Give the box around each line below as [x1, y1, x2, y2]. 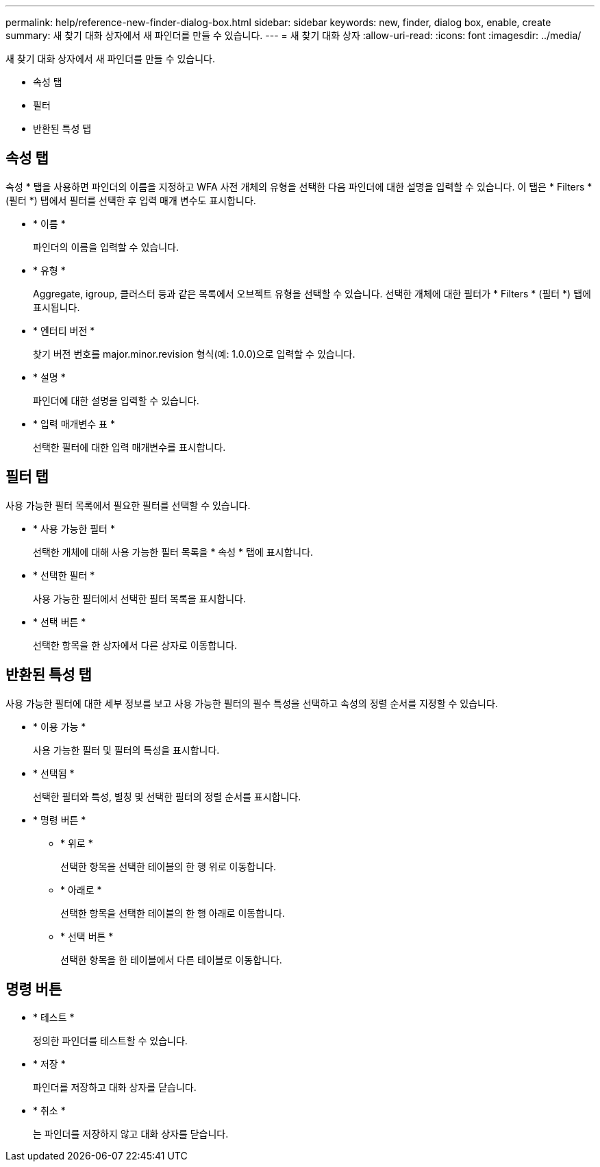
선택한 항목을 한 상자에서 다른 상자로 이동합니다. [33, 639, 238, 651]
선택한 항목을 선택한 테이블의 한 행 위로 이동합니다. [60, 860, 276, 872]
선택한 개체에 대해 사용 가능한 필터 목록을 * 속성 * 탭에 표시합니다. [33, 545, 314, 558]
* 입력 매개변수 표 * [33, 417, 115, 430]
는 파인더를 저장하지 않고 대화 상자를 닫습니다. [33, 1128, 229, 1140]
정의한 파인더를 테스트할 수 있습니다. [33, 1035, 188, 1047]
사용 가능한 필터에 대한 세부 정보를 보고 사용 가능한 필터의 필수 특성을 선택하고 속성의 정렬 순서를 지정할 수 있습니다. [5, 697, 498, 709]
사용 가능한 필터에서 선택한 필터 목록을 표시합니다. [33, 592, 247, 604]
